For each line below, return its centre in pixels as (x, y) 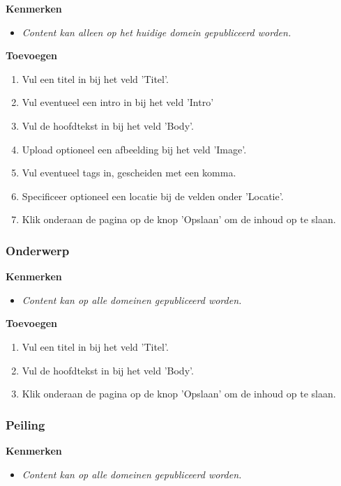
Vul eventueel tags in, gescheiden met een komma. (129, 173)
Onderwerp (38, 250)
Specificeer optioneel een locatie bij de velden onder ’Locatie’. (153, 196)
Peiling (25, 424)
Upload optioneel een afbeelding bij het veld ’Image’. (134, 149)
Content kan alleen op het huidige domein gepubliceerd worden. (157, 32)
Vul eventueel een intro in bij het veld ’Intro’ (118, 102)
